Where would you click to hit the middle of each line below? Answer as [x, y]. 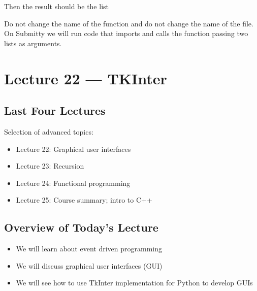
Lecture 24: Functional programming [73, 183]
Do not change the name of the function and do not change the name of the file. [129, 23]
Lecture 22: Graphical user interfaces [73, 149]
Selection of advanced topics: [49, 131]
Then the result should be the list [56, 6]
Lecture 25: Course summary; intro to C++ [84, 200]
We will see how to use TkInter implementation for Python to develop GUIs [134, 283]
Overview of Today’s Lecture [81, 227]
